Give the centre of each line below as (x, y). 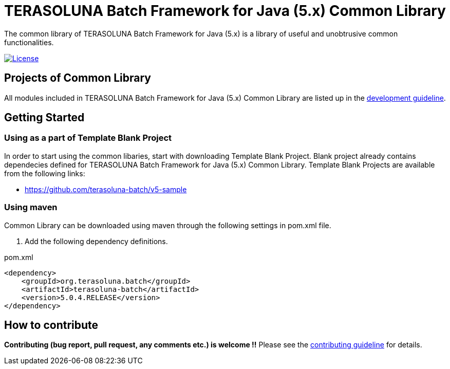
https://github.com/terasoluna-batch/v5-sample (106, 189)
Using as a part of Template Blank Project (88, 138)
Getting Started (44, 118)
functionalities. (29, 42)
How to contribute (51, 325)
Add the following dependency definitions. (96, 241)
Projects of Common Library (78, 78)
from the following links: (45, 173)
